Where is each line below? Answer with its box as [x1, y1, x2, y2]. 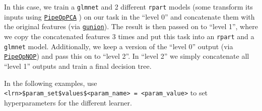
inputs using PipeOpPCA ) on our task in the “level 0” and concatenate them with [4, 11, 255, 22]
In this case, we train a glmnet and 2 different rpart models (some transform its [4, 2, 253, 12]
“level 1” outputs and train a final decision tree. [4, 60, 152, 71]
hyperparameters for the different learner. [4, 97, 132, 107]
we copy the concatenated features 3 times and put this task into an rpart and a [4, 31, 254, 41]
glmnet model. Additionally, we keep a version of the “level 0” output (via [4, 41, 233, 51]
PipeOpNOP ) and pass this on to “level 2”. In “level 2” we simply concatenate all [4, 51, 249, 61]
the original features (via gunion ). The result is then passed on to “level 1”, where [4, 21, 258, 32]
